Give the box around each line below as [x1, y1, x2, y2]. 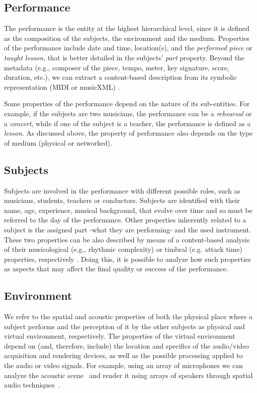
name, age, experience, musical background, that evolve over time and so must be [4, 204, 253, 215]
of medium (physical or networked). [4, 137, 112, 148]
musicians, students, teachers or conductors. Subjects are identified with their [4, 195, 240, 205]
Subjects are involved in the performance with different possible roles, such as [4, 185, 241, 196]
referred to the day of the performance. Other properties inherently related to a [4, 214, 246, 225]
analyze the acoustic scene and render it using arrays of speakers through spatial [4, 370, 253, 380]
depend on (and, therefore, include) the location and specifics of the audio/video [4, 340, 249, 351]
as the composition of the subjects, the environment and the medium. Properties [4, 32, 250, 43]
